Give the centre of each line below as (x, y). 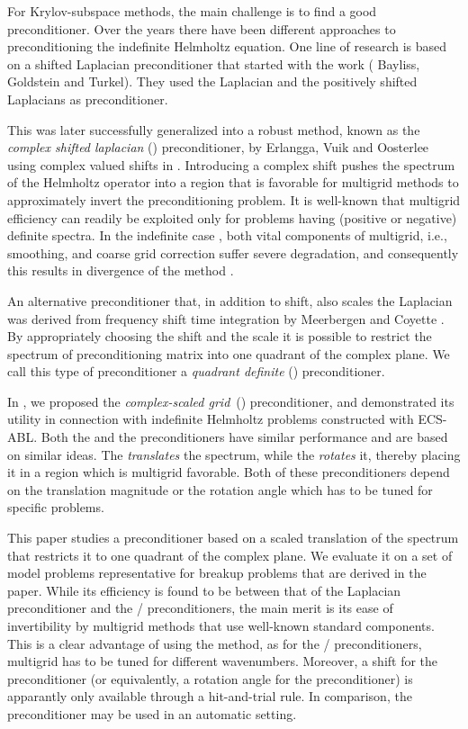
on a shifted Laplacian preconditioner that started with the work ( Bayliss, (214, 63)
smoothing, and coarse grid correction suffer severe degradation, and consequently (233, 252)
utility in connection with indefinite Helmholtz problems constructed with (211, 419)
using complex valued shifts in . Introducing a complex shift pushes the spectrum (231, 164)
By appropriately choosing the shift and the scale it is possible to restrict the (220, 336)
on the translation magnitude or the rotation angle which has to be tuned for (220, 489)
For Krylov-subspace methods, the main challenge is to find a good (192, 11)
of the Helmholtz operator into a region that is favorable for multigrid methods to (233, 182)
